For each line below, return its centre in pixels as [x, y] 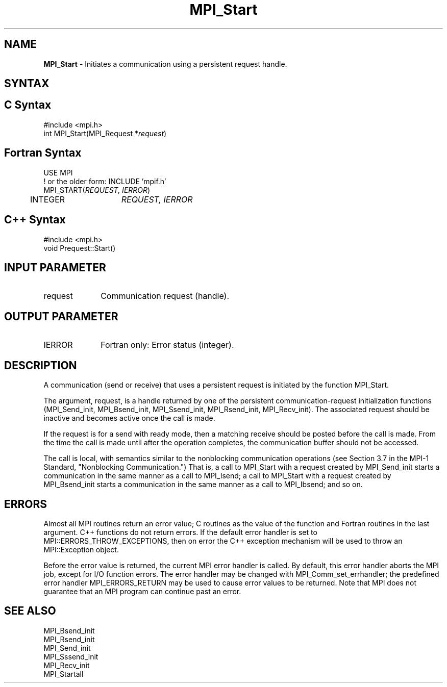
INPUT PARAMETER [55, 267]
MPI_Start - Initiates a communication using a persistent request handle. [165, 64]
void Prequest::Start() [80, 248]
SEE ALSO [30, 611]
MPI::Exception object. [81, 549]
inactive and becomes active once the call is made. [129, 418]
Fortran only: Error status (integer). [167, 345]
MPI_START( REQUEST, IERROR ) [97, 190]
